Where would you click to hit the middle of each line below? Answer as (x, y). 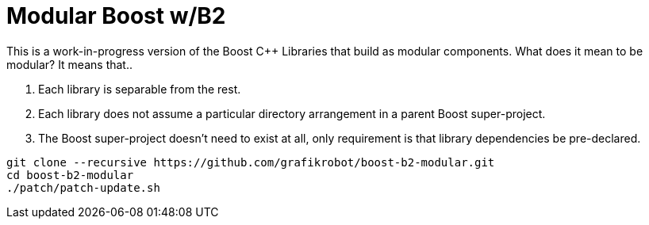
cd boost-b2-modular (70, 175)
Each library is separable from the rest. (140, 89)
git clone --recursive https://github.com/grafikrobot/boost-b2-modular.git (251, 162)
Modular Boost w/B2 (116, 16)
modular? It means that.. (69, 64)
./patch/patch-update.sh (83, 187)
